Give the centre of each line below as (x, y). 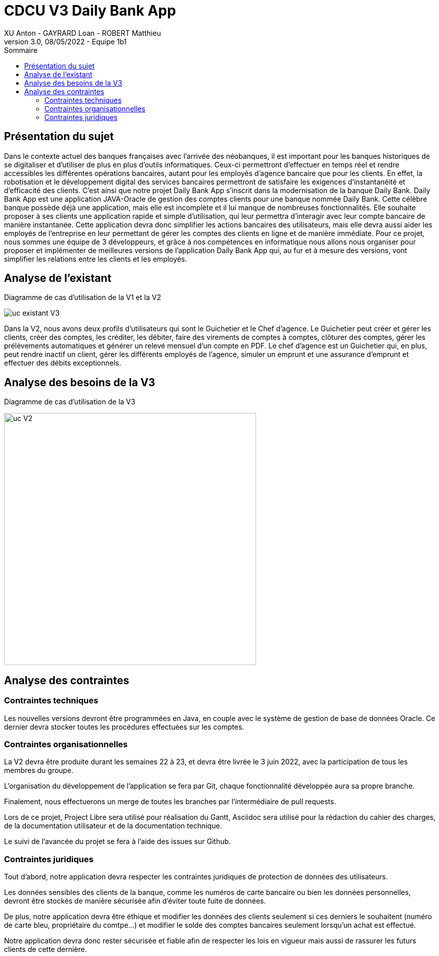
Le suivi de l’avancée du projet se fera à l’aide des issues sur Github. (117, 842)
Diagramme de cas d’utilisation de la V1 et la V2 (83, 297)
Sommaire (21, 50)
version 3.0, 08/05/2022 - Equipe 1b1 (66, 41)
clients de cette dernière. (46, 949)
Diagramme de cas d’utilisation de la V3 (70, 402)
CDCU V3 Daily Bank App (90, 11)
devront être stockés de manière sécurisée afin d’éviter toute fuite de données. (135, 901)
